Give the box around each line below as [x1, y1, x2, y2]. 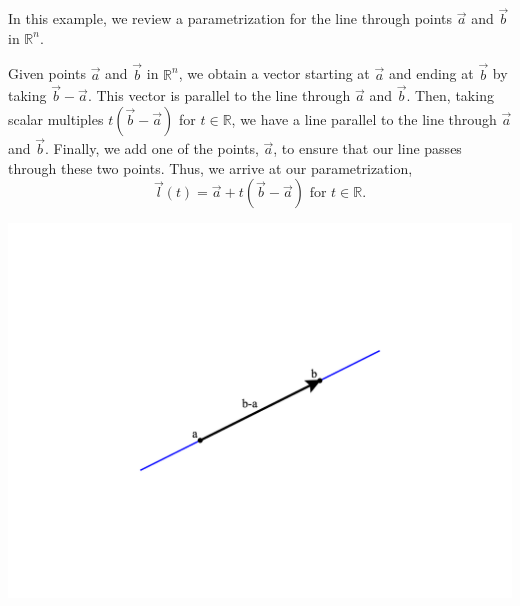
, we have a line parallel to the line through [231, 109, 497, 130]
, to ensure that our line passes [273, 138, 462, 159]
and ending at [388, 63, 474, 84]
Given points [8, 63, 86, 84]
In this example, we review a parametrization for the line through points [8, 8, 453, 29]
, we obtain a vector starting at [178, 63, 370, 84]
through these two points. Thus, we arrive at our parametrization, [8, 157, 413, 178]
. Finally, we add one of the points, [45, 138, 259, 159]
